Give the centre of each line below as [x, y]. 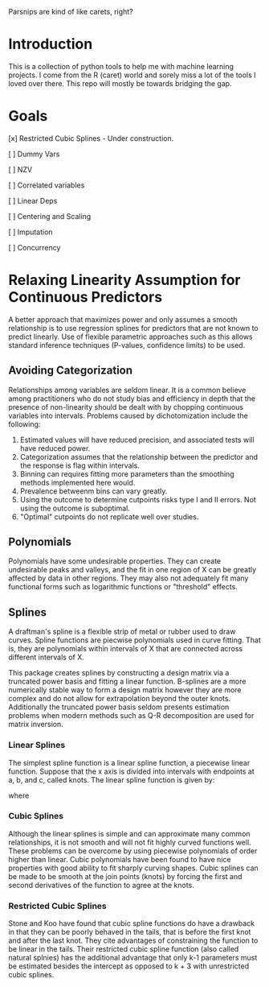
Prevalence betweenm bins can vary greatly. [94, 491]
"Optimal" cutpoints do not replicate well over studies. [109, 516]
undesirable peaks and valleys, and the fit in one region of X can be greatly [132, 570]
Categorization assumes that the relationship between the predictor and [139, 456]
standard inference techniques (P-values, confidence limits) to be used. [127, 345]
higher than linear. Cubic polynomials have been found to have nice [120, 859]
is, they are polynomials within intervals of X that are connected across [126, 649]
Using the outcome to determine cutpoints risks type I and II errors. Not [138, 499]
